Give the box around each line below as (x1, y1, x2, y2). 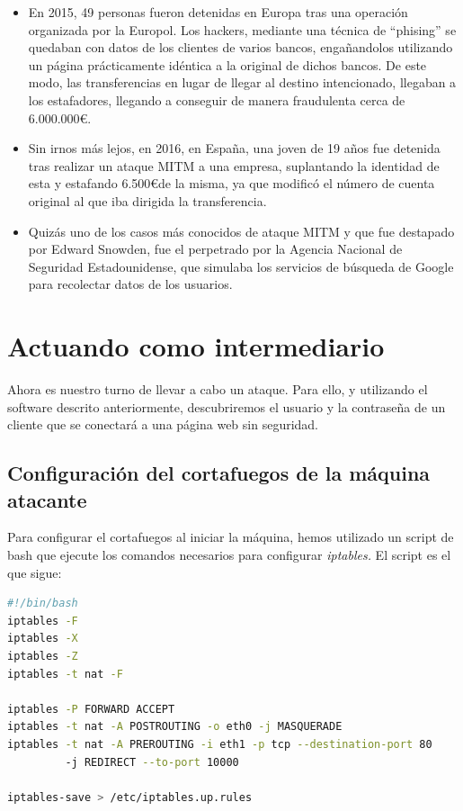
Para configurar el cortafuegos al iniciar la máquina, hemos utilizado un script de (7, 527, 454, 546)
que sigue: (7, 563, 62, 581)
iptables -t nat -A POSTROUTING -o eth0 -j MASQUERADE (7, 720, 343, 734)
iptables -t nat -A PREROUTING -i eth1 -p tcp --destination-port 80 (7, 737, 432, 751)
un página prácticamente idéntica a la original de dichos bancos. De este (28, 55, 427, 74)
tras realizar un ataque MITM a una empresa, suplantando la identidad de (28, 156, 440, 175)
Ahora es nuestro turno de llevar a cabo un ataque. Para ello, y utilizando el (7, 380, 428, 399)
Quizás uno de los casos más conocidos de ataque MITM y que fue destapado (28, 221, 455, 240)
